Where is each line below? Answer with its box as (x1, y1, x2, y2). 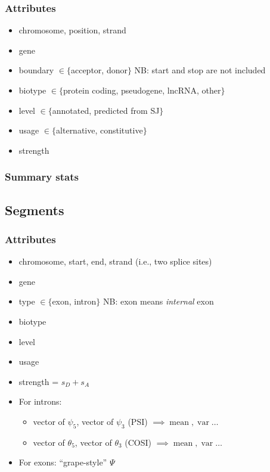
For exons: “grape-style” (18, 456, 107, 468)
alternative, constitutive (56, 124, 143, 136)
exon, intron (52, 295, 97, 308)
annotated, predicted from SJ (52, 104, 160, 116)
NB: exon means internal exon (103, 295, 214, 308)
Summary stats (5, 169, 79, 184)
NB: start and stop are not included (134, 64, 266, 76)
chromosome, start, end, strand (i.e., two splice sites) (18, 255, 212, 268)
